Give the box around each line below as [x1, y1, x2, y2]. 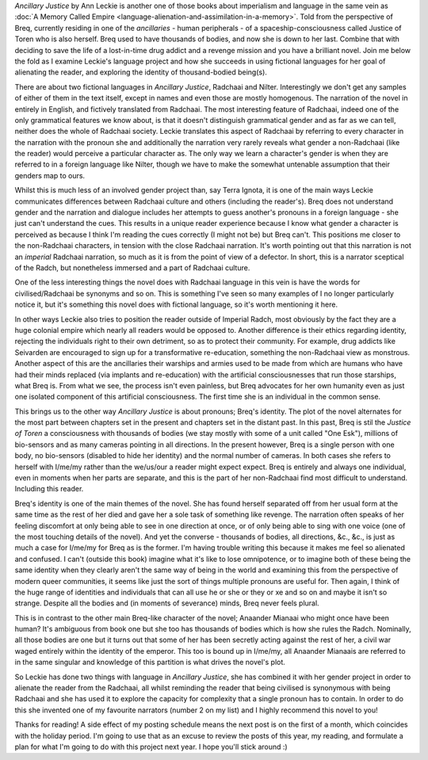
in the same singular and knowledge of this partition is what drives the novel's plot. [14, 658, 285, 667]
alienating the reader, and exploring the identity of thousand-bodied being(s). [14, 67, 267, 77]
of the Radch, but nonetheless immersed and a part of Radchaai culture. [14, 262, 250, 273]
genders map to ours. [14, 170, 86, 180]
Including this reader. [14, 484, 84, 494]
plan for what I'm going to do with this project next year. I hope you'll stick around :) [14, 742, 289, 751]
